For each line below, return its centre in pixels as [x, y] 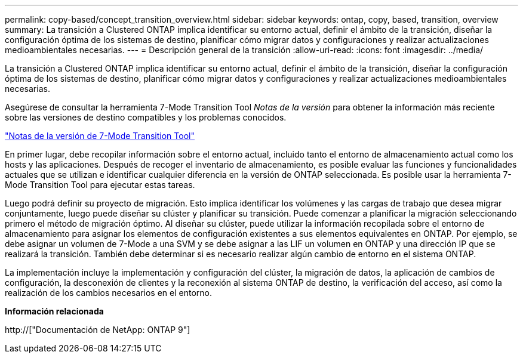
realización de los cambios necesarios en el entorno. [108, 293]
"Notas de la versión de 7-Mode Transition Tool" [100, 136]
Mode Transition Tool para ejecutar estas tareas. [100, 185]
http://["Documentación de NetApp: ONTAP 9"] [98, 330]
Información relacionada [54, 311]
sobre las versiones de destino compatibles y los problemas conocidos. [146, 117]
